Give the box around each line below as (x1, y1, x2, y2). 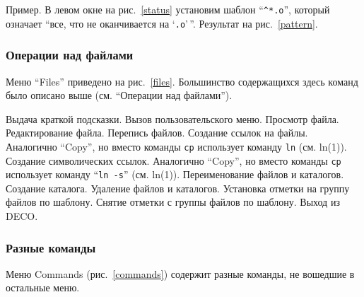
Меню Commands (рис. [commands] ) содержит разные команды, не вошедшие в (6, 266, 355, 281)
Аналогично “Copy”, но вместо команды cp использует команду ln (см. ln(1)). (6, 139, 347, 153)
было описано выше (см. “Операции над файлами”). (6, 88, 233, 103)
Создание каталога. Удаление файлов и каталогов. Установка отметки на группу (6, 180, 350, 195)
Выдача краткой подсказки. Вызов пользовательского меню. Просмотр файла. (6, 111, 339, 126)
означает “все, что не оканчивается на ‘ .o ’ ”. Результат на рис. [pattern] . (6, 16, 318, 30)
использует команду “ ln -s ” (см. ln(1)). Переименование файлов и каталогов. (6, 167, 344, 182)
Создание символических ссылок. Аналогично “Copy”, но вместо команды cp (6, 153, 341, 168)
